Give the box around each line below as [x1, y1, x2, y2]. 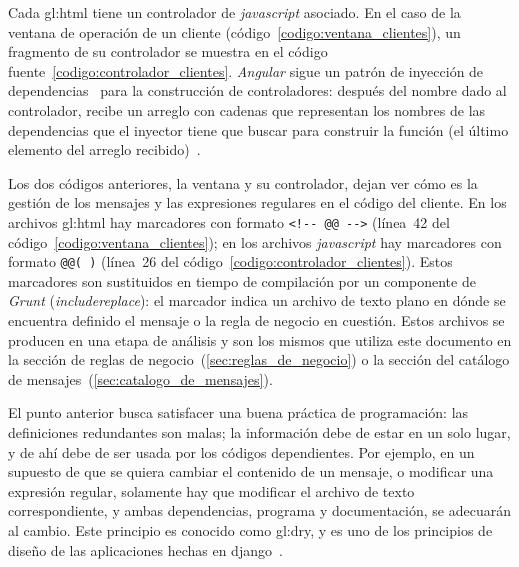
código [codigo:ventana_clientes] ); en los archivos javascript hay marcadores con [8, 231, 502, 252]
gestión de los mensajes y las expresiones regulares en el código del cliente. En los [8, 192, 507, 213]
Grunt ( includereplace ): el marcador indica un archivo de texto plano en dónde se [8, 290, 506, 311]
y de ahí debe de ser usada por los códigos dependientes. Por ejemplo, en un [8, 441, 475, 462]
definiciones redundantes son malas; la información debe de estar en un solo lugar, [8, 422, 511, 442]
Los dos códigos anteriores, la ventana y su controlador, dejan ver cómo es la [8, 172, 478, 193]
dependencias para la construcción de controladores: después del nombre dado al [8, 80, 507, 101]
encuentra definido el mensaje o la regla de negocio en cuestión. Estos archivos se [8, 310, 505, 331]
